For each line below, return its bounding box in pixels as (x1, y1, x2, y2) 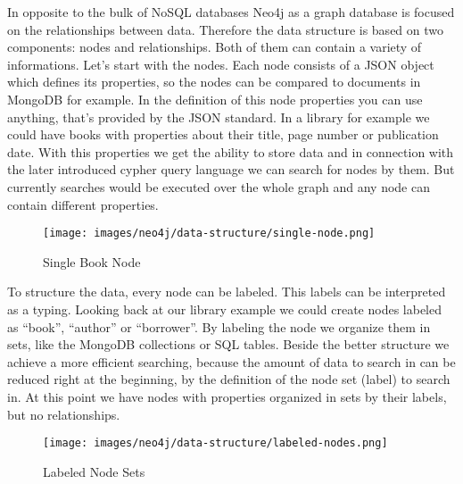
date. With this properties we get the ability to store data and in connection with (7, 142, 454, 161)
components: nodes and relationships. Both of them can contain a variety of (7, 38, 422, 56)
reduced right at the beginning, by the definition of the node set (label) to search (7, 370, 451, 388)
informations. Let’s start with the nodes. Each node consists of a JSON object (7, 54, 434, 73)
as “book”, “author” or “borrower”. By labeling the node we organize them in (7, 317, 431, 336)
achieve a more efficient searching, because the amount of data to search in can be (7, 352, 456, 371)
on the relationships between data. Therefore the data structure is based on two (7, 20, 444, 38)
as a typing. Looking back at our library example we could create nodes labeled (7, 299, 442, 318)
